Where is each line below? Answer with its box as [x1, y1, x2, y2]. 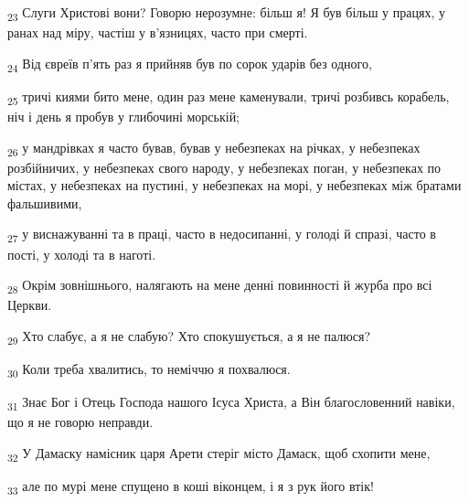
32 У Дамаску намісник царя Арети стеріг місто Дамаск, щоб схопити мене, [7, 443, 431, 465]
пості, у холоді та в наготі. [7, 244, 156, 263]
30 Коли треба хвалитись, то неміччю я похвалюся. [7, 359, 291, 380]
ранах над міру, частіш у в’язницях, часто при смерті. [7, 23, 308, 42]
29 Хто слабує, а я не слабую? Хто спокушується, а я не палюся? [7, 326, 371, 347]
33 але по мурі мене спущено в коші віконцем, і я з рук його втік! [7, 476, 374, 497]
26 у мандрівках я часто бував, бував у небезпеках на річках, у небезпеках [7, 137, 421, 159]
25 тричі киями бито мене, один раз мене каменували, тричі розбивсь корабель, [7, 86, 450, 108]
